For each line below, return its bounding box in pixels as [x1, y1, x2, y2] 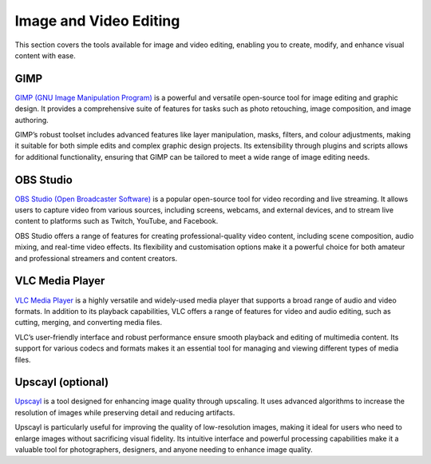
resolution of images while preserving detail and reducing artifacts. [14, 407, 235, 417]
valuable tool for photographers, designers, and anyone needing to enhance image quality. [14, 444, 313, 454]
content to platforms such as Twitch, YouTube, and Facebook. [14, 216, 219, 226]
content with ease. [14, 50, 76, 60]
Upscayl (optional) [14, 375, 109, 389]
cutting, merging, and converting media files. [14, 318, 163, 327]
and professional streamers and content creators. [14, 253, 178, 263]
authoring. [14, 115, 49, 125]
